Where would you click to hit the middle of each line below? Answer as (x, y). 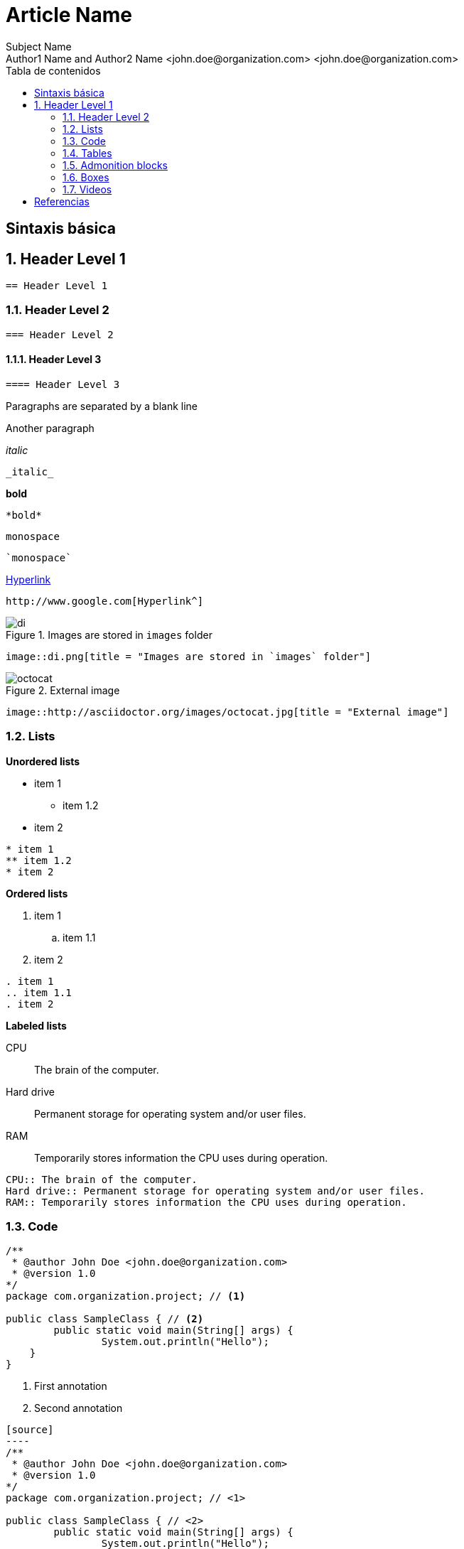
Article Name (69, 15)
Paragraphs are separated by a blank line (102, 406)
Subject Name (39, 46)
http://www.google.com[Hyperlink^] (105, 601)
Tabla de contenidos (53, 70)
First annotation (71, 1386)
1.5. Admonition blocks (115, 165)
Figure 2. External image (63, 690)
